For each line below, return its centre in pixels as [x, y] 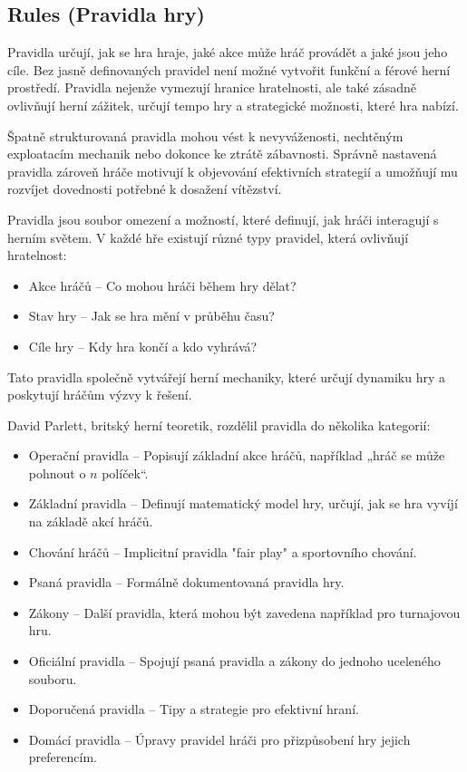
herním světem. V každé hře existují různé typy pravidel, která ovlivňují [208, 237]
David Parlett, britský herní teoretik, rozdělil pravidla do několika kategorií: [219, 425]
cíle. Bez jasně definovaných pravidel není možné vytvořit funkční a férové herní [229, 69]
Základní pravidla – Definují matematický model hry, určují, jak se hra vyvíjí [243, 503]
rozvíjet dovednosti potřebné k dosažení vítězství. [145, 189]
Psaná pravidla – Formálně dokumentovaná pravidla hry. [186, 582]
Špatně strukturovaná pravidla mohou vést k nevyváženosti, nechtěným [205, 135]
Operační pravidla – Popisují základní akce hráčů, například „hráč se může [237, 455]
